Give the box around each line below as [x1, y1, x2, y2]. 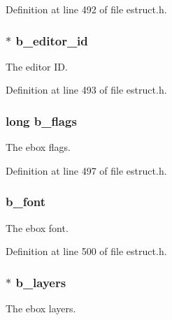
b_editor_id [15, 31, 88, 49]
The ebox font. [6, 220, 69, 235]
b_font [6, 193, 46, 210]
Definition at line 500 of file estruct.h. [6, 244, 167, 259]
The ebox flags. [6, 140, 71, 154]
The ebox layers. [6, 301, 76, 316]
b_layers [15, 273, 66, 291]
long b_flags [6, 112, 77, 129]
